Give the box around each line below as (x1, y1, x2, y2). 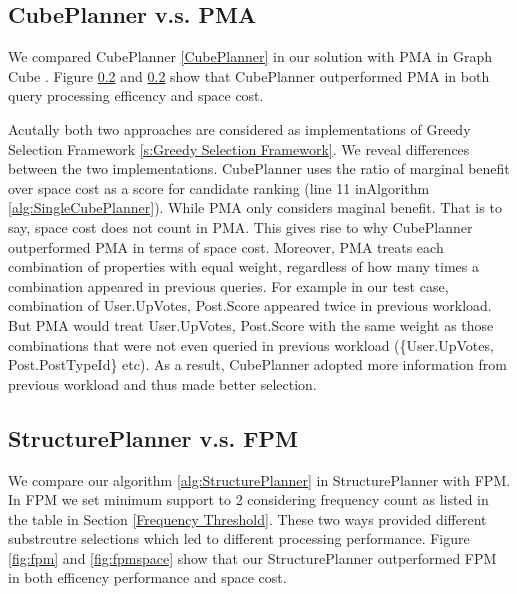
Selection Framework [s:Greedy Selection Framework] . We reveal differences (8, 138, 470, 159)
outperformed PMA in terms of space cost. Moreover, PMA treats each (8, 236, 444, 257)
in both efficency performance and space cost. (8, 567, 287, 588)
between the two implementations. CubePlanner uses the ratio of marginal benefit (8, 158, 510, 179)
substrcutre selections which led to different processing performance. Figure (8, 528, 470, 549)
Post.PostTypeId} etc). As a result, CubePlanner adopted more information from (8, 354, 507, 375)
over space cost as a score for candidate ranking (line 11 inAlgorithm (8, 177, 430, 198)
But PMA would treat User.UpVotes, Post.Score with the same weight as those (8, 314, 494, 335)
